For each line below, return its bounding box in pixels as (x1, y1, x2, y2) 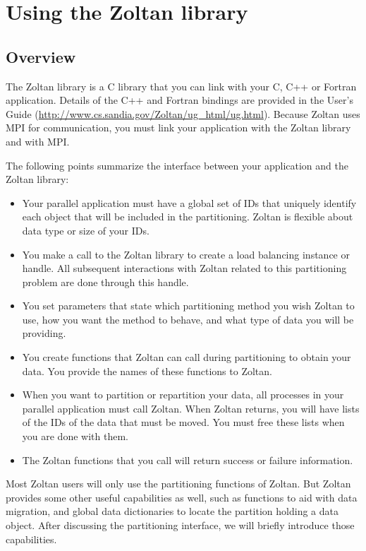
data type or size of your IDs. (22, 223, 150, 237)
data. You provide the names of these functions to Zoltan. (22, 363, 272, 378)
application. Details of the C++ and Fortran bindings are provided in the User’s (6, 93, 353, 107)
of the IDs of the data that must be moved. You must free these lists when (22, 415, 345, 429)
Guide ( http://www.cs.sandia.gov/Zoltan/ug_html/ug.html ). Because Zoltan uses (6, 106, 360, 121)
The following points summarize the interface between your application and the (6, 158, 348, 172)
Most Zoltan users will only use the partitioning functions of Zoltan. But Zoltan (6, 476, 351, 491)
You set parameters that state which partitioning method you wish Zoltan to (22, 298, 355, 313)
